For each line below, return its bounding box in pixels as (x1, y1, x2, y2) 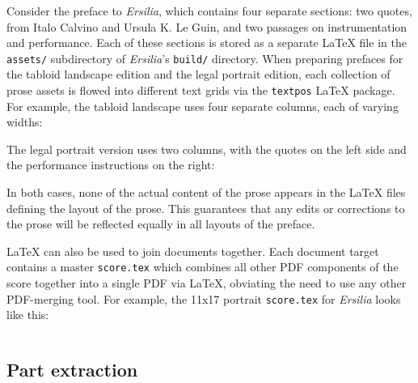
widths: (6, 113, 43, 130)
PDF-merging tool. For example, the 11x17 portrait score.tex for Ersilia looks (6, 290, 401, 307)
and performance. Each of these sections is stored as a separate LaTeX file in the (6, 34, 407, 51)
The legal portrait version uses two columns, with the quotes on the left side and (6, 140, 407, 157)
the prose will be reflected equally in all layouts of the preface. (6, 215, 315, 232)
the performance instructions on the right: (6, 156, 215, 173)
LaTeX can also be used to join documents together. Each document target (6, 242, 379, 259)
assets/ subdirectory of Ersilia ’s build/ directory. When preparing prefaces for (6, 49, 403, 66)
